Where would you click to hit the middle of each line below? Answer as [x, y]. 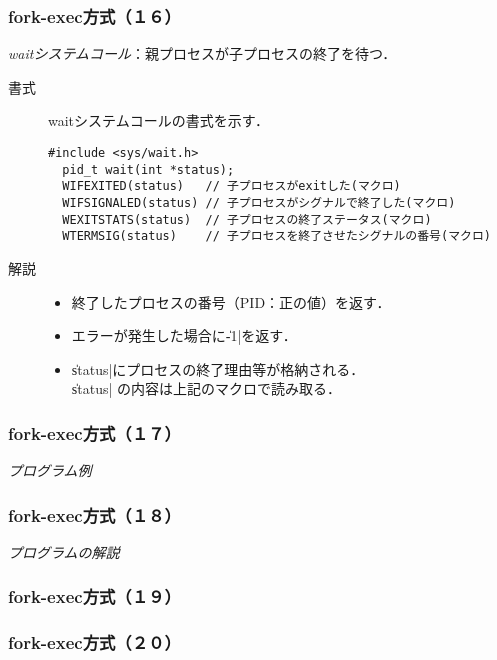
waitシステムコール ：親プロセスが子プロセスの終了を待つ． [202, 53]
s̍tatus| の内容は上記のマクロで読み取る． [206, 388]
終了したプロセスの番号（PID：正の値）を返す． [231, 301]
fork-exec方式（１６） [94, 15]
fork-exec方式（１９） [94, 596]
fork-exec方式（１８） [94, 514]
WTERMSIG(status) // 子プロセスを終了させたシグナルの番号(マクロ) [277, 236]
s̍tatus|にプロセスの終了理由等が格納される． [218, 368]
